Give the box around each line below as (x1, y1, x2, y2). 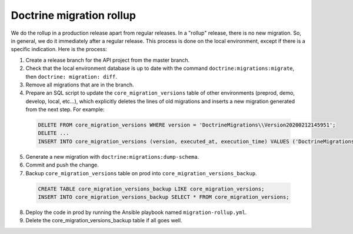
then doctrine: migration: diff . (25, 73, 117, 80)
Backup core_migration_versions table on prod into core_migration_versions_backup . (25, 169, 257, 176)
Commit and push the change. (25, 162, 99, 169)
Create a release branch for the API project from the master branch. (25, 56, 190, 63)
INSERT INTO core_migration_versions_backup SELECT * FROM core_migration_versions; (38, 193, 289, 200)
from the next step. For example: (25, 106, 105, 113)
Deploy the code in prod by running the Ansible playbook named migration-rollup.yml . (25, 209, 247, 216)
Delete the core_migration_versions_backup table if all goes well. (25, 217, 182, 224)
